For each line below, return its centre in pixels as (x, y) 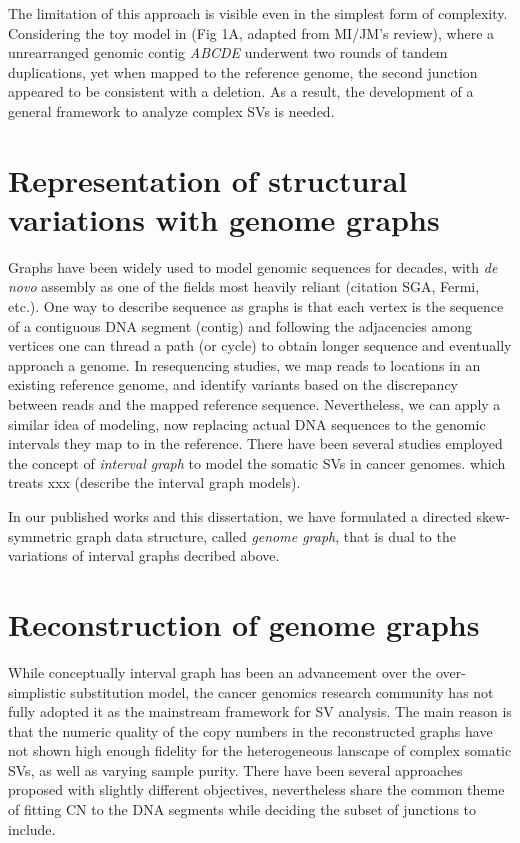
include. (32, 828)
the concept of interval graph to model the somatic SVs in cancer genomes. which (257, 462)
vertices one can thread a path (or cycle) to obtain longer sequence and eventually (260, 345)
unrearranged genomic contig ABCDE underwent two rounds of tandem (228, 52)
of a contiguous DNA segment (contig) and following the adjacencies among (240, 325)
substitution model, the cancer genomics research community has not (282, 691)
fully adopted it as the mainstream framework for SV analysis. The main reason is (260, 711)
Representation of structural (208, 179)
